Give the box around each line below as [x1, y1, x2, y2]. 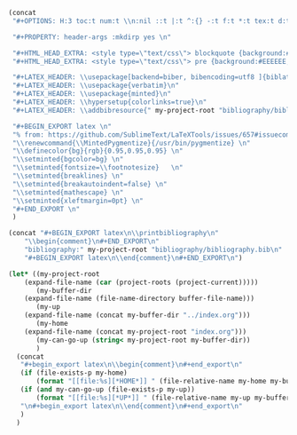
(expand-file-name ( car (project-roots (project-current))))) [24, 278, 259, 287]
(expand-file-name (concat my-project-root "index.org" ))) [24, 327, 247, 336]
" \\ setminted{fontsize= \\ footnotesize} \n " [12, 163, 184, 172]
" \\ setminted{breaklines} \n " [12, 171, 124, 180]
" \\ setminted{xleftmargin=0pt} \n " [12, 196, 144, 205]
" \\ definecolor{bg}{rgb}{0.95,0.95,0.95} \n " [12, 146, 184, 155]
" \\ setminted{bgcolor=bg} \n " [12, 155, 124, 164]
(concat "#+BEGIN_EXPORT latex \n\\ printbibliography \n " [8, 229, 219, 238]
